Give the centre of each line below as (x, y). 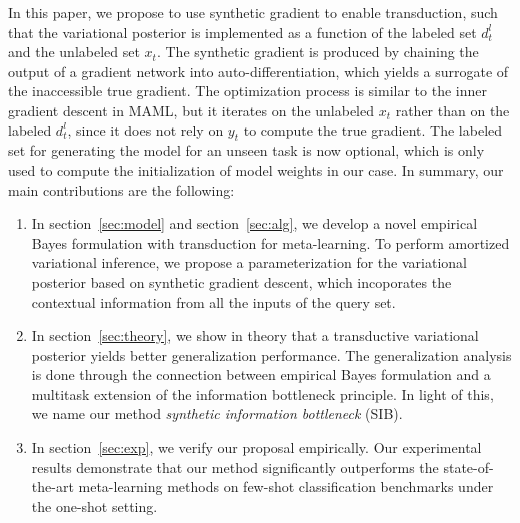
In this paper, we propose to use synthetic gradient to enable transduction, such (253, 12)
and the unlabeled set (74, 51)
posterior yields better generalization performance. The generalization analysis (271, 354)
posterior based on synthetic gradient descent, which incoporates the (241, 281)
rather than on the (452, 109)
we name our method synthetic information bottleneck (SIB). (217, 413)
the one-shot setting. (94, 505)
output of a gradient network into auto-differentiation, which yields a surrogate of (258, 70)
